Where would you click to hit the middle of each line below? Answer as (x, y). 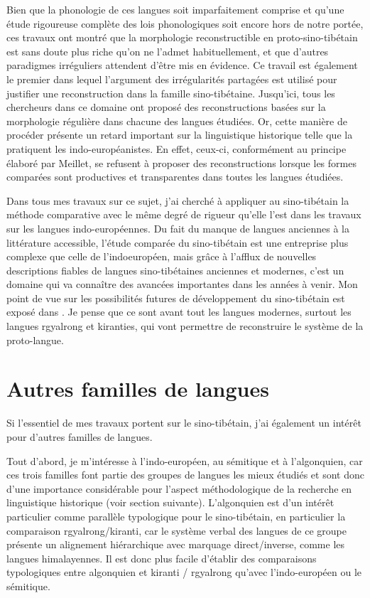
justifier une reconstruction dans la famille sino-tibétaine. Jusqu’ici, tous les (171, 93)
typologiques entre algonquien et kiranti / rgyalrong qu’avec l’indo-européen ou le (184, 572)
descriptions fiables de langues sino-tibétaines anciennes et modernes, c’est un (175, 270)
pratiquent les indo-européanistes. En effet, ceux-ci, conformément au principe (176, 148)
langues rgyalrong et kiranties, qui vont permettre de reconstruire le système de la (185, 326)
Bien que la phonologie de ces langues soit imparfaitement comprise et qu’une (175, 9)
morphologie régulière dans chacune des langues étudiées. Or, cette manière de (177, 121)
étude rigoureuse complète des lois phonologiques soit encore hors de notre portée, (185, 23)
